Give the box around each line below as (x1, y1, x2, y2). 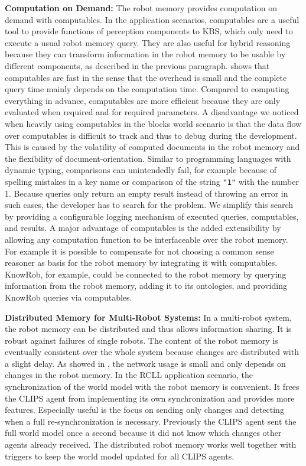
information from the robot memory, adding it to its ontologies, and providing (5, 279, 287, 292)
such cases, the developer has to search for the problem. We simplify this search (5, 198, 294, 211)
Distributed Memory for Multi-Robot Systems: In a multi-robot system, (5, 311, 292, 323)
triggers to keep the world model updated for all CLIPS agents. (5, 449, 235, 462)
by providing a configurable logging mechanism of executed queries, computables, (5, 210, 299, 222)
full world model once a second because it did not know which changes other (5, 426, 282, 439)
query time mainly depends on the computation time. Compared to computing (5, 83, 289, 95)
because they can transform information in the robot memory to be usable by (5, 48, 286, 60)
